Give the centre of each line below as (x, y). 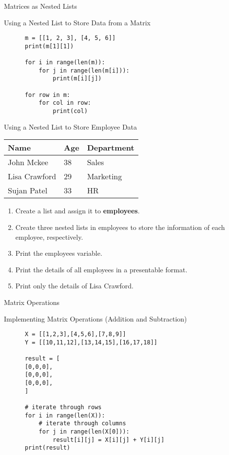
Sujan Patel (28, 190)
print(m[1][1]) (49, 46)
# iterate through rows (63, 407)
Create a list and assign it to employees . (77, 211)
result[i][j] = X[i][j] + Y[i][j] (109, 440)
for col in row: (65, 103)
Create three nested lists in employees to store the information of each (120, 227)
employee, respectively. (49, 237)
